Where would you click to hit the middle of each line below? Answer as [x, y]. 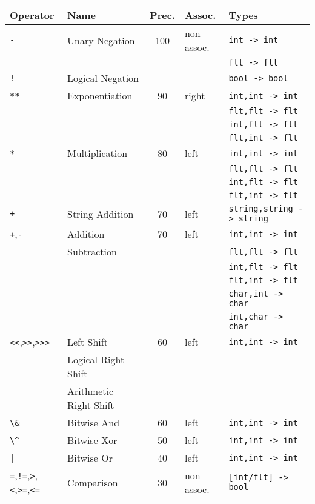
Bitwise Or [90, 458]
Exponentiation [100, 96]
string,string [261, 209]
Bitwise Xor [92, 440]
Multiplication [98, 153]
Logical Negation [103, 78]
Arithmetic [91, 391]
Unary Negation [101, 40]
